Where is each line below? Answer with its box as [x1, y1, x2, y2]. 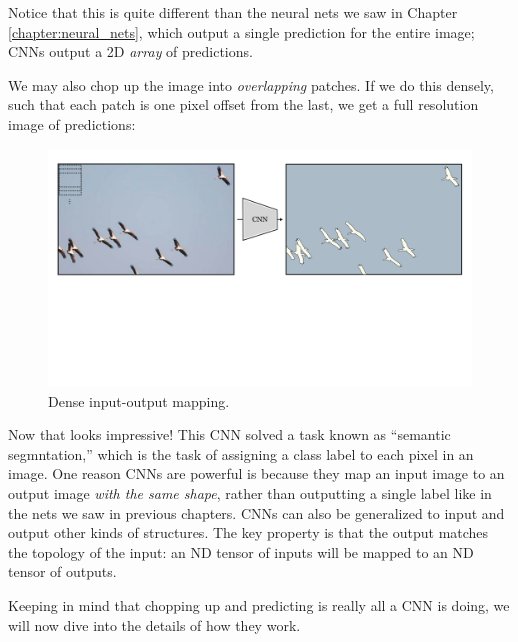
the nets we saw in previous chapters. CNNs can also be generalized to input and [8, 502, 505, 523]
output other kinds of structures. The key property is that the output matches [8, 522, 489, 543]
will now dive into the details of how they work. [8, 614, 301, 635]
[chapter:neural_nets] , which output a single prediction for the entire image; [8, 21, 475, 42]
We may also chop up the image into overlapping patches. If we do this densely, [8, 74, 494, 95]
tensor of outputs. [8, 561, 117, 582]
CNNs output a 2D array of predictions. [8, 41, 253, 62]
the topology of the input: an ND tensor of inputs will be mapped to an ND [8, 541, 474, 562]
